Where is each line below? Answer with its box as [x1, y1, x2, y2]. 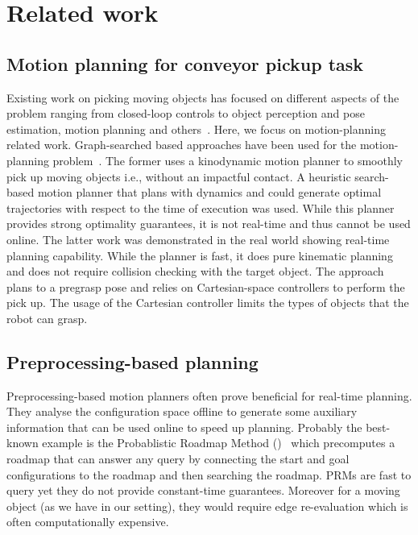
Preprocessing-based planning [6, 349, 259, 374]
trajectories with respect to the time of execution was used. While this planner [6, 199, 395, 216]
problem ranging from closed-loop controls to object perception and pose [6, 105, 365, 122]
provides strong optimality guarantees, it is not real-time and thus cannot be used [6, 215, 411, 232]
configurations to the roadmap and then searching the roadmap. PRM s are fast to [6, 466, 412, 483]
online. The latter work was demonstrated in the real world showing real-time [6, 230, 390, 247]
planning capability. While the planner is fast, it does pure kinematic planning [6, 247, 393, 263]
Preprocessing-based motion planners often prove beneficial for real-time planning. [6, 387, 412, 404]
